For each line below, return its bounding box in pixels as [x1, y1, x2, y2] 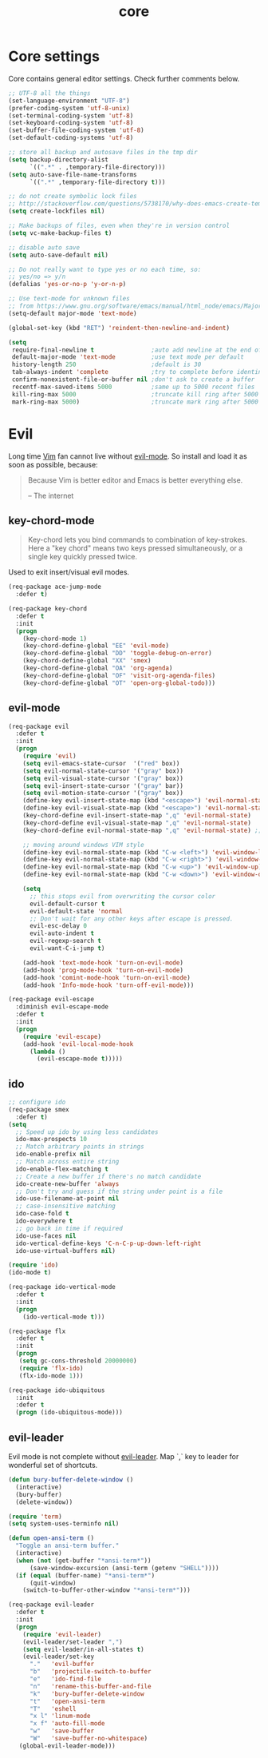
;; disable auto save [8, 243, 81, 252]
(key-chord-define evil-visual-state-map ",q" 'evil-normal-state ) [22, 818, 251, 827]
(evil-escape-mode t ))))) [37, 1055, 124, 1063]
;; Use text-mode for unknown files [8, 295, 130, 303]
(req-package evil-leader [8, 1601, 94, 1609]
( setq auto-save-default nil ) [8, 251, 109, 259]
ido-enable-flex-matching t [15, 1165, 109, 1173]
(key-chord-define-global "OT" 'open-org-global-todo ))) [22, 678, 216, 687]
